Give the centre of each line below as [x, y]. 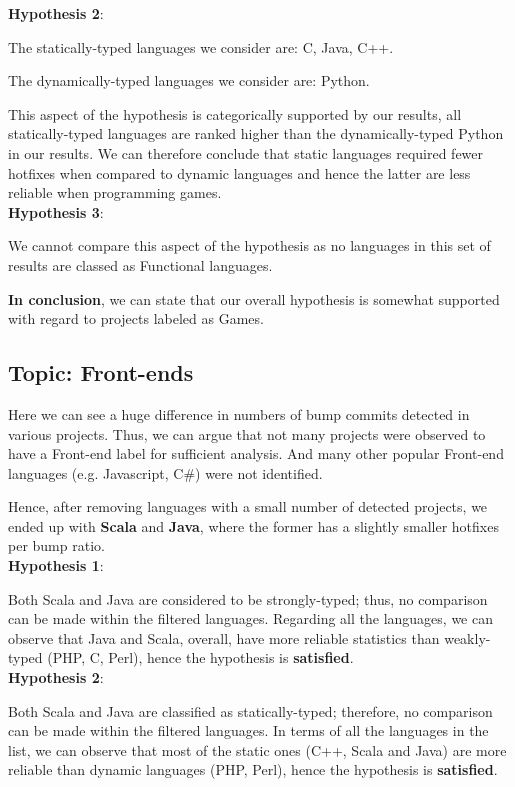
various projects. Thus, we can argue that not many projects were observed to [247, 433]
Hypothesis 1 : [56, 565]
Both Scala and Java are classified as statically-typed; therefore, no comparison [250, 710]
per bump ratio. [56, 545]
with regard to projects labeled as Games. [136, 318]
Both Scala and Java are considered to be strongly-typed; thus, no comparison [248, 598]
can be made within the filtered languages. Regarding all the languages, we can [250, 618]
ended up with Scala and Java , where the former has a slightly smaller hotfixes [253, 525]
